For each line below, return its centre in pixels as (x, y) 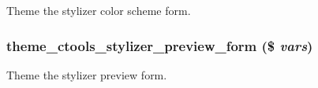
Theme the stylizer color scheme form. (99, 10)
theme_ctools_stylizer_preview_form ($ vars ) (160, 45)
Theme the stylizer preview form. (87, 74)
